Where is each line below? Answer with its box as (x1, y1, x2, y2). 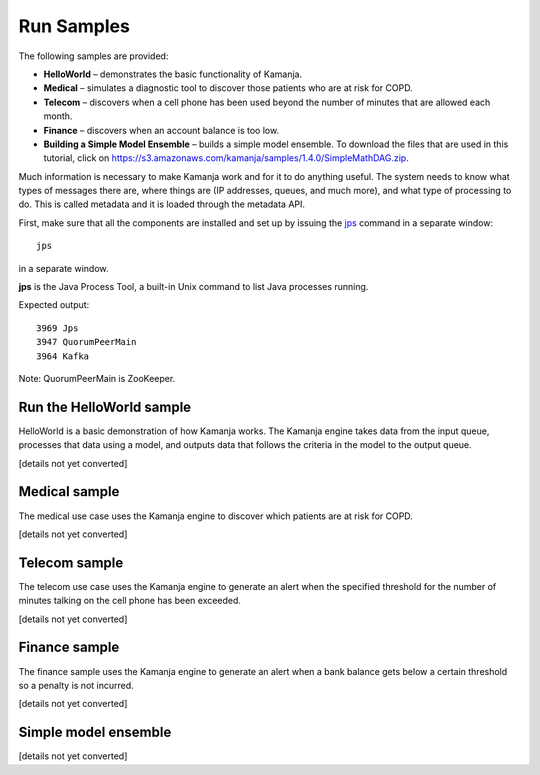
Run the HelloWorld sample (18, 398, 192, 415)
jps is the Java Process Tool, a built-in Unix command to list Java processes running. (18, 281, 369, 293)
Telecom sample (18, 554, 124, 571)
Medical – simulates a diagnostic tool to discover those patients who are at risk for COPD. (43, 82, 414, 94)
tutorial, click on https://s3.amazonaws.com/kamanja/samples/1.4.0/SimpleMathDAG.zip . (43, 152, 409, 164)
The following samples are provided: (18, 50, 169, 62)
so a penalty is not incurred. (18, 679, 134, 691)
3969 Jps (36, 322, 79, 334)
